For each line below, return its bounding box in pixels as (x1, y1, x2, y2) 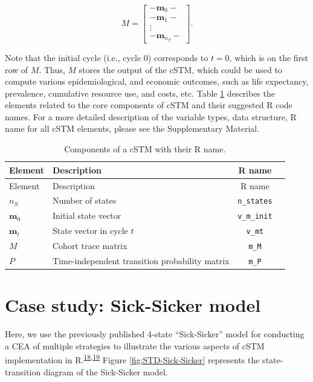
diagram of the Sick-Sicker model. (43, 365, 168, 378)
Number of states (52, 194, 117, 207)
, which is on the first (229, 51, 309, 63)
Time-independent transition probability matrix (52, 254, 230, 267)
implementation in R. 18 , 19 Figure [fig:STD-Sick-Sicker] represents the (5, 352, 260, 366)
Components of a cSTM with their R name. (64, 143, 226, 155)
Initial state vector (52, 209, 121, 222)
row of (5, 63, 28, 76)
